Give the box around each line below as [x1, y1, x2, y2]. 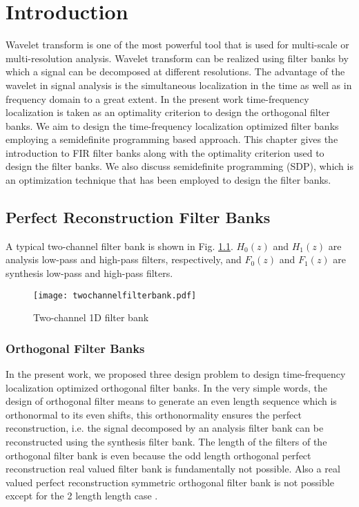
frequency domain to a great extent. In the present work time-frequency [6, 91, 309, 106]
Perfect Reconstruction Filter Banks [6, 207, 271, 228]
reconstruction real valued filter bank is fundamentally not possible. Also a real [6, 461, 340, 476]
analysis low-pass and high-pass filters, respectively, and [6, 252, 242, 267]
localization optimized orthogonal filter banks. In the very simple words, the [6, 380, 327, 394]
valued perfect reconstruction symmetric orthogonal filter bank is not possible [6, 475, 334, 489]
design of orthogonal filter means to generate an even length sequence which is [6, 394, 337, 408]
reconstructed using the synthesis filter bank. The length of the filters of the [6, 434, 327, 449]
